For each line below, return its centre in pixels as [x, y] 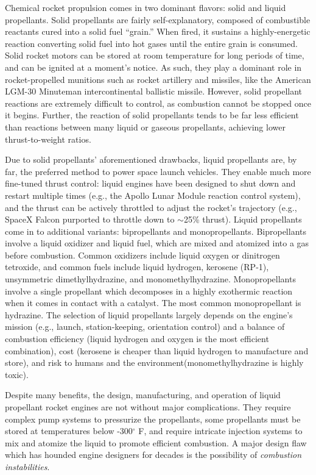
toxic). [17, 374]
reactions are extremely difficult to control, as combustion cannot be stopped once [158, 103]
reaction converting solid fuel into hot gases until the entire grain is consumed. [151, 43]
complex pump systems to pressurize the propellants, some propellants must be [153, 419]
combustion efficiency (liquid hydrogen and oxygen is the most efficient [137, 339]
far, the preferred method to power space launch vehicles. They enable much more [158, 171]
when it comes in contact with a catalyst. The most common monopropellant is [153, 303]
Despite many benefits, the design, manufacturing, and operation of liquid [143, 395]
